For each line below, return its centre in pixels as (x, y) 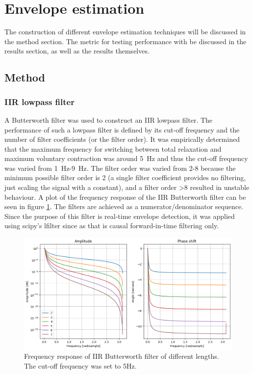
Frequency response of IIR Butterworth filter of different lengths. (122, 356)
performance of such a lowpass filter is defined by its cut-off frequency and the (122, 129)
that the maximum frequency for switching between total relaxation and (113, 148)
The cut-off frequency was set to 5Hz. (80, 366)
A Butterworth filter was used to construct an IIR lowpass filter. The (109, 120)
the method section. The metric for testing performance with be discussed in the (126, 41)
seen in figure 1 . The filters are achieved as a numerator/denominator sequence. (124, 206)
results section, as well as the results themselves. (77, 51)
